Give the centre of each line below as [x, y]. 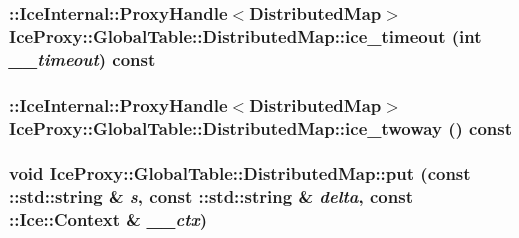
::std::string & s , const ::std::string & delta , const [211, 196]
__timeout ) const [82, 58]
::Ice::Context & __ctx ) [108, 219]
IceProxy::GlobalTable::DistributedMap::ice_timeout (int [245, 35]
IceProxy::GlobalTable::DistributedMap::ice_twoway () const [260, 127]
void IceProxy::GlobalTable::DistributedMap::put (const [240, 173]
